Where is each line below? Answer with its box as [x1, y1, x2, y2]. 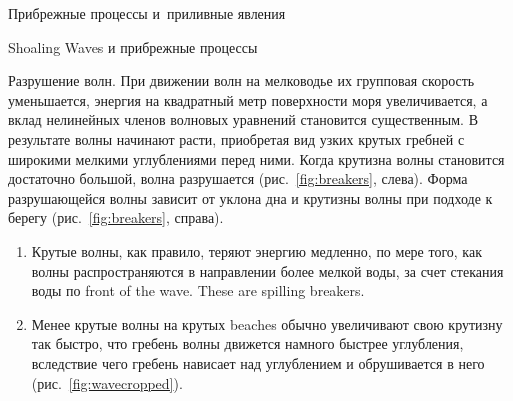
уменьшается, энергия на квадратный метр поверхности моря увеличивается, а [8, 89, 488, 110]
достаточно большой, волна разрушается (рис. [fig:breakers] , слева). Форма [8, 168, 468, 189]
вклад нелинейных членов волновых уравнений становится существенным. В [8, 109, 479, 130]
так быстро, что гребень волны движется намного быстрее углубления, [31, 333, 464, 354]
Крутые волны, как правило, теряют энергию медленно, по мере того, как [31, 240, 482, 261]
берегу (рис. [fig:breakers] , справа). [8, 207, 224, 228]
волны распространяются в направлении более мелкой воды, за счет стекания [31, 260, 504, 281]
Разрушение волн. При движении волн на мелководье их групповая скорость [8, 70, 475, 91]
